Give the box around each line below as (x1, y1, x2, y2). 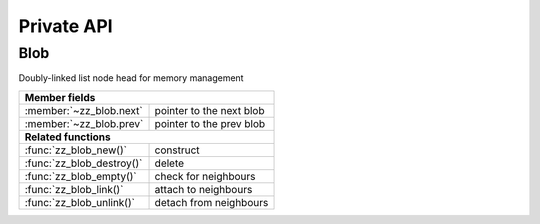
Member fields (24, 90, 96, 104)
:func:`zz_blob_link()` (24, 182, 124, 196)
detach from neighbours (154, 195, 269, 209)
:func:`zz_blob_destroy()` (24, 156, 143, 170)
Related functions (24, 130, 111, 144)
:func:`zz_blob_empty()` (24, 169, 137, 183)
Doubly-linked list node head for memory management (18, 72, 244, 84)
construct (154, 143, 200, 157)
